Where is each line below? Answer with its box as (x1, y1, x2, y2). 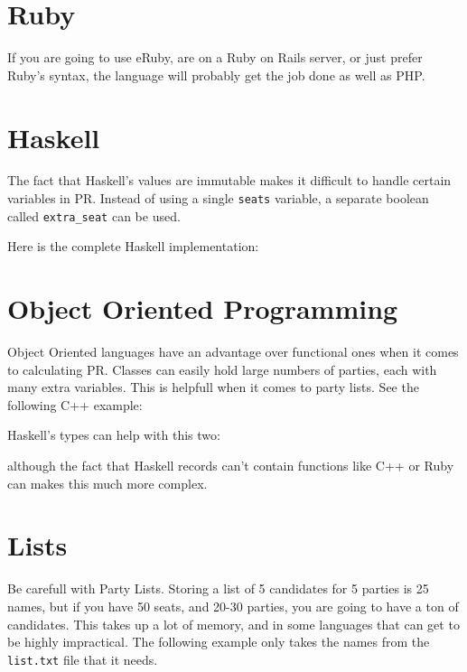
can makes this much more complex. (7, 473, 208, 492)
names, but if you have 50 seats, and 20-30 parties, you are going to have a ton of (7, 596, 459, 615)
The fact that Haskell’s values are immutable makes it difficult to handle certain (7, 171, 452, 190)
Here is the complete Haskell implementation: (7, 237, 259, 256)
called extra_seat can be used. (7, 206, 181, 225)
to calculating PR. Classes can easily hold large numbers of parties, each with (7, 359, 437, 378)
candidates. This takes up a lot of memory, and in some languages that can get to (7, 614, 460, 633)
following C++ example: (7, 395, 143, 414)
